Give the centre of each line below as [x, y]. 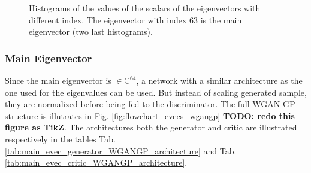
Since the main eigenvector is [58, 80]
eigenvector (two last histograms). [91, 31]
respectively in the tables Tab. [60, 139]
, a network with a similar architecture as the [219, 80]
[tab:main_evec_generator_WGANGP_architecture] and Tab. [121, 151]
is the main [221, 19]
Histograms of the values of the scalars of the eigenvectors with [145, 8]
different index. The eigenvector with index [108, 19]
